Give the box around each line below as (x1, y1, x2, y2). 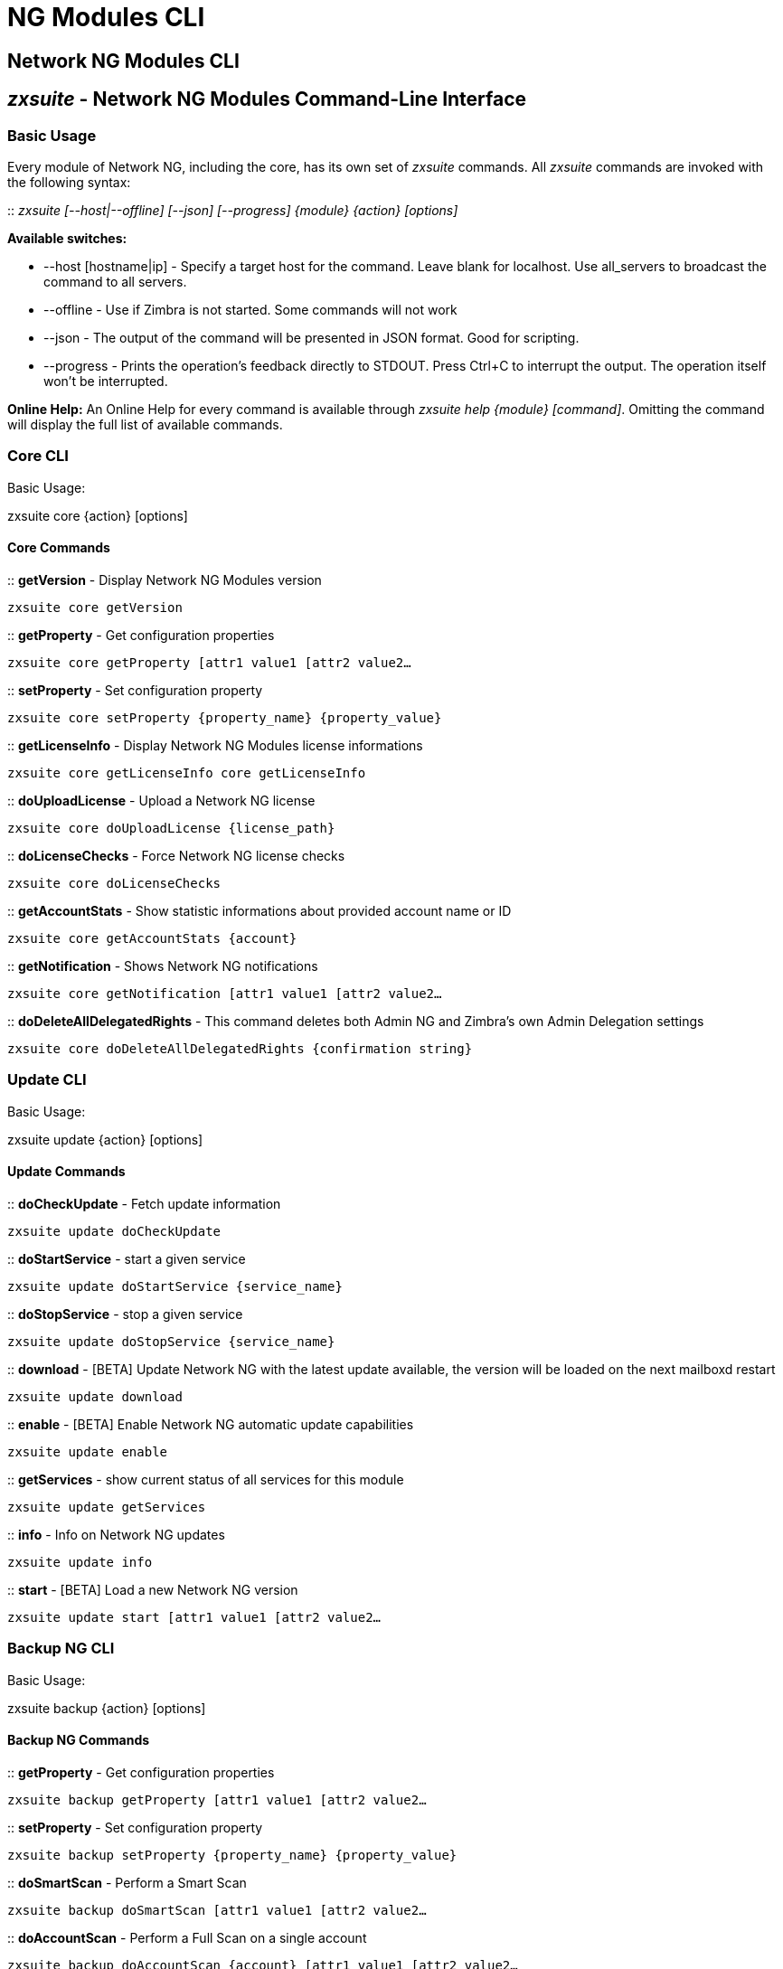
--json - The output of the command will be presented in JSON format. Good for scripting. (43, 329, 580, 345)
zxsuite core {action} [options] (7, 507, 188, 523)
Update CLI (7, 1070, 87, 1089)
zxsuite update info (7, 1554, 153, 1569)
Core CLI (7, 447, 69, 466)
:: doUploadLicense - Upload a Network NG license (7, 792, 316, 808)
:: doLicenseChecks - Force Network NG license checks (7, 847, 345, 863)
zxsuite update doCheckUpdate (7, 1223, 222, 1239)
